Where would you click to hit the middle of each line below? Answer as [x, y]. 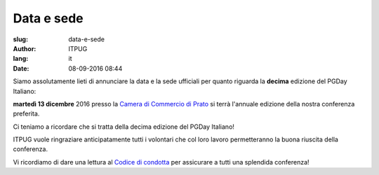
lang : [21, 59]
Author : [25, 48]
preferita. [26, 114]
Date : [21, 68]
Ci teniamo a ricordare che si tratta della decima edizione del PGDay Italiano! [124, 127]
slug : [20, 39]
